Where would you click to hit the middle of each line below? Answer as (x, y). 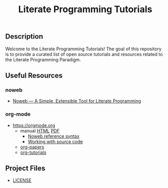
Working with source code (55, 141)
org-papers (32, 147)
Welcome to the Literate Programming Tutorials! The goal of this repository (83, 49)
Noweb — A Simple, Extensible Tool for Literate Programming (77, 101)
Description (24, 37)
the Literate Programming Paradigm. (43, 59)
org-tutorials (33, 152)
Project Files (25, 168)
